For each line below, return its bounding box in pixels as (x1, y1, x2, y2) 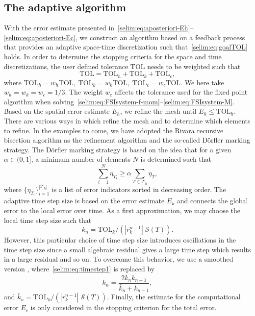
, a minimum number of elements (31, 154, 130, 164)
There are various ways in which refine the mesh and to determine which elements (4, 116, 251, 125)
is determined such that (140, 154, 212, 164)
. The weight (65, 87, 103, 97)
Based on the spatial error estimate (4, 106, 110, 116)
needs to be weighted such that (147, 61, 241, 71)
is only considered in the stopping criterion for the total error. (30, 302, 217, 313)
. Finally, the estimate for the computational (107, 292, 241, 302)
